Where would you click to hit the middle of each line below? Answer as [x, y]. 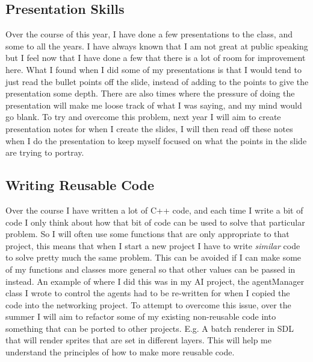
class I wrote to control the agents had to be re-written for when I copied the [148, 293]
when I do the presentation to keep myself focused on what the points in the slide [156, 140]
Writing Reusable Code [80, 185]
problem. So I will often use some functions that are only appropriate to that [147, 234]
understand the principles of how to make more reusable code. [120, 352]
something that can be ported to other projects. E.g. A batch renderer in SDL [150, 328]
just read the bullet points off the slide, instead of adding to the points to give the [157, 81]
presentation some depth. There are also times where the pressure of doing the [150, 93]
